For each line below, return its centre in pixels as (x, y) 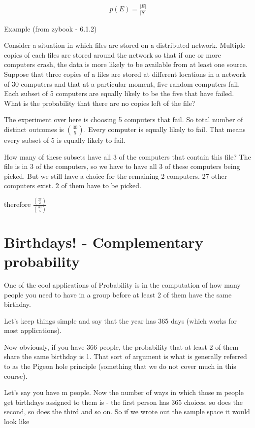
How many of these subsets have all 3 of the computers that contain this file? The (127, 156)
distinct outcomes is (34, 129)
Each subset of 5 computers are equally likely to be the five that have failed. (119, 93)
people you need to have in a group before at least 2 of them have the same (118, 294)
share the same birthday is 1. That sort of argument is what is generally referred (126, 356)
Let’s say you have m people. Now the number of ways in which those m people (124, 392)
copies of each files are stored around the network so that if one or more (112, 54)
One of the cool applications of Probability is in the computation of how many (122, 284)
